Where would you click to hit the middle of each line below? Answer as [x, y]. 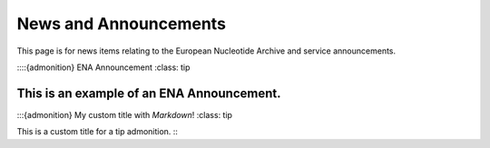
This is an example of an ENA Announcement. [149, 93]
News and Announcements [122, 24]
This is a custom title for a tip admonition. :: [98, 132]
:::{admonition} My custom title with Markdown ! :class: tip [125, 114]
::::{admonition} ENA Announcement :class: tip [103, 67]
